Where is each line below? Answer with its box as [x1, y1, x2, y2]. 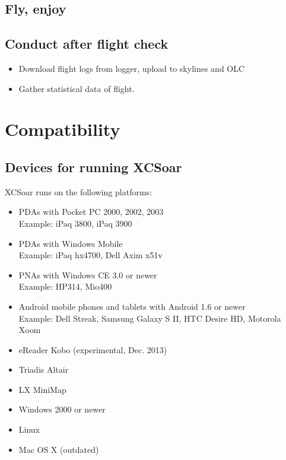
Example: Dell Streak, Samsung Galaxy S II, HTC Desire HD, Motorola [18, 312, 281, 324]
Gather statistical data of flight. [18, 82, 135, 94]
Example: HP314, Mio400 [18, 280, 112, 293]
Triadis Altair [18, 363, 69, 376]
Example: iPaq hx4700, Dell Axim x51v [18, 249, 163, 261]
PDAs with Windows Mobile [18, 237, 123, 249]
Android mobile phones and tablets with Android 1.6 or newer [18, 300, 246, 312]
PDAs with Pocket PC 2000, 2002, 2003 [18, 205, 164, 218]
